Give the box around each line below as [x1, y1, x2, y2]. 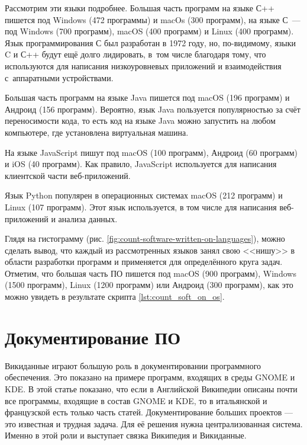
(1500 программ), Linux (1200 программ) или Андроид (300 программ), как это [5, 278, 293, 291]
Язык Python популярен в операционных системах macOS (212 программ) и [5, 189, 283, 201]
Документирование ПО [5, 325, 181, 349]
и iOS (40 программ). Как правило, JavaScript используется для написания [5, 158, 277, 170]
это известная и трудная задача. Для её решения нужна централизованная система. [5, 417, 303, 430]
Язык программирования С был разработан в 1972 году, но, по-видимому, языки [5, 36, 296, 49]
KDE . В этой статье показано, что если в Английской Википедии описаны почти [5, 382, 298, 395]
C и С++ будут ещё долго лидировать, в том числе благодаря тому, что [5, 48, 266, 60]
